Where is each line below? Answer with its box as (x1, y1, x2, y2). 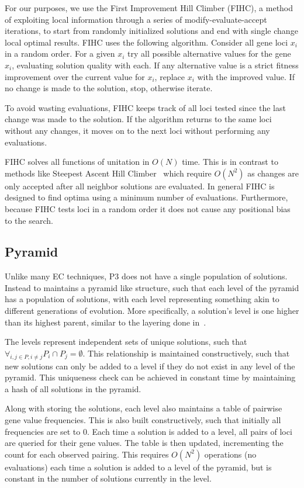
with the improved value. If (197, 70, 295, 82)
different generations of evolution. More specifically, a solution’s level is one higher (5, 304, 299, 317)
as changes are (247, 167, 299, 179)
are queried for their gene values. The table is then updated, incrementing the (5, 437, 284, 449)
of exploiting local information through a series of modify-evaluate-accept (5, 13, 267, 25)
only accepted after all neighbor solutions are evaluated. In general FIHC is (5, 179, 275, 192)
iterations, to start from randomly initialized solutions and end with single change (5, 25, 298, 37)
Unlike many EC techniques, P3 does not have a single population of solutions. (5, 270, 288, 282)
